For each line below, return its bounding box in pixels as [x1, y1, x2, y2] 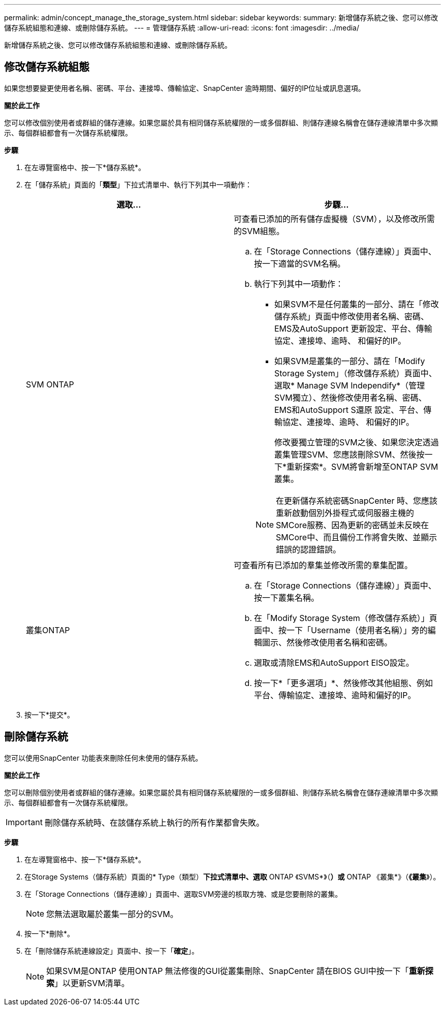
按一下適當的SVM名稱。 [254, 258, 345, 269]
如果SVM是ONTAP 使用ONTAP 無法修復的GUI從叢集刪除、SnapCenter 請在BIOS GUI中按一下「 [46, 965, 409, 976]
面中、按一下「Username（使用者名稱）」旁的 [254, 625, 428, 635]
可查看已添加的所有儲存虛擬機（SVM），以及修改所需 [234, 213, 435, 224]
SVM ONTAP [26, 379, 74, 389]
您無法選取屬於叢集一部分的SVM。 [46, 908, 178, 919]
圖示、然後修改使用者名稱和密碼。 [262, 637, 393, 647]
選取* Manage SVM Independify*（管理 [274, 380, 425, 390]
